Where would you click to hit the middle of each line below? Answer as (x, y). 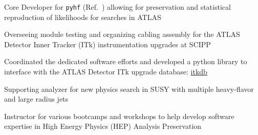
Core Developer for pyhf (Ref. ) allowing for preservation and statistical (117, 7)
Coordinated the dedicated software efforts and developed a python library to (126, 61)
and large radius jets (36, 99)
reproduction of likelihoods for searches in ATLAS (83, 17)
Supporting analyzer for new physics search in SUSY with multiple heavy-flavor (129, 89)
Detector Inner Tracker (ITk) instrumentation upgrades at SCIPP (107, 44)
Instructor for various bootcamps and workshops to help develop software (119, 116)
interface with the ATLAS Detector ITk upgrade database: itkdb (106, 72)
